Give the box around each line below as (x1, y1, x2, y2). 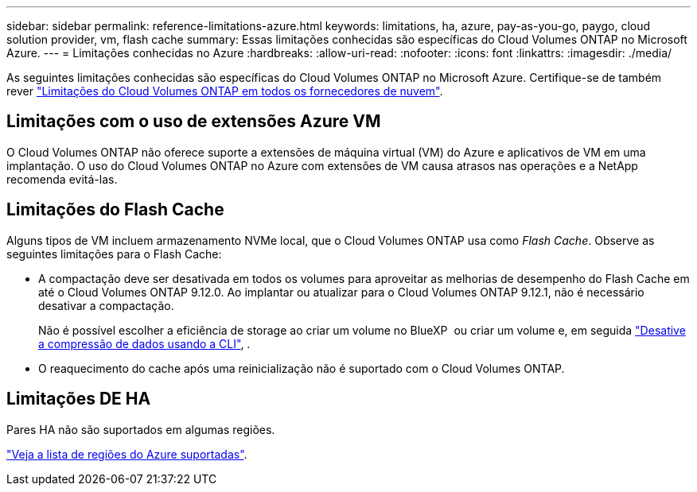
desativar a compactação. (38, 298, 174, 312)
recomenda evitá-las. (6, 172, 118, 186)
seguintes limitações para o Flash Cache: (6, 246, 222, 261)
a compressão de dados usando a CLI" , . (38, 336, 251, 351)
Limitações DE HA (6, 389, 151, 409)
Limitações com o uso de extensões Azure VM (6, 111, 381, 132)
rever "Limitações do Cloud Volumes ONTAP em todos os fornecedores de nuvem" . (6, 84, 443, 98)
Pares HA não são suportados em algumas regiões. (6, 422, 275, 436)
